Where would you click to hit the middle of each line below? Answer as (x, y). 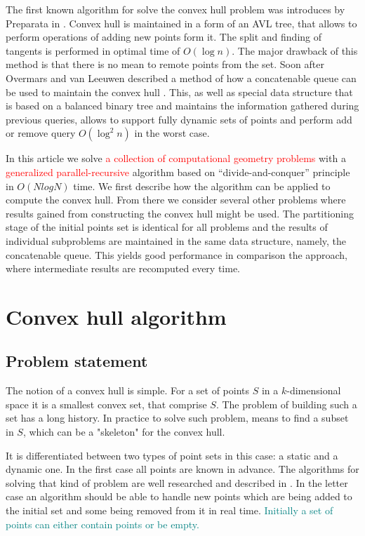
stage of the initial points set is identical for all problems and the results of (167, 227)
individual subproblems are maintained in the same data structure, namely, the (176, 240)
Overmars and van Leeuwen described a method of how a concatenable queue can (181, 78)
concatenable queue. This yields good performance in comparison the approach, (177, 254)
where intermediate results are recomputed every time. (123, 268)
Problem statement (77, 361)
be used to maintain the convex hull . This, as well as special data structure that (179, 92)
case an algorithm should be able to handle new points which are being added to (179, 496)
